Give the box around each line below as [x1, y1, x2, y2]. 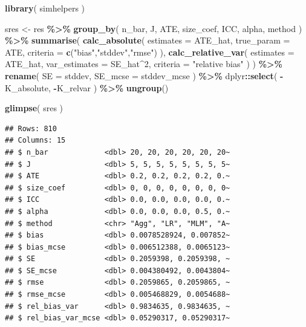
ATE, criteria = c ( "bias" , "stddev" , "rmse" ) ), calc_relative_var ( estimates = [5, 45, 295, 58]
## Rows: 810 [5, 124, 57, 133]
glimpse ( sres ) [5, 102, 63, 114]
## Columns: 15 [5, 136, 66, 145]
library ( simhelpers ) [5, 2, 85, 14]
